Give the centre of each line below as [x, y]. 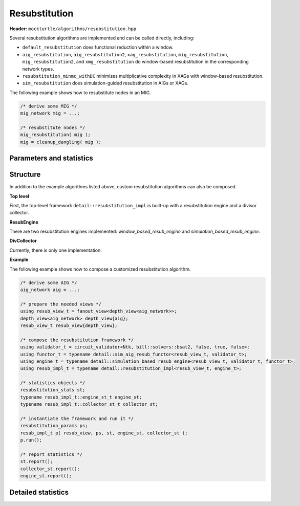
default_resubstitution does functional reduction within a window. [98, 47]
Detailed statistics [39, 492]
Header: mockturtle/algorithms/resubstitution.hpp [73, 29]
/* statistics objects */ [53, 383]
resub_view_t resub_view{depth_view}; [69, 325]
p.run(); [31, 440]
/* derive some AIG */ [49, 282]
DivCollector [23, 241]
